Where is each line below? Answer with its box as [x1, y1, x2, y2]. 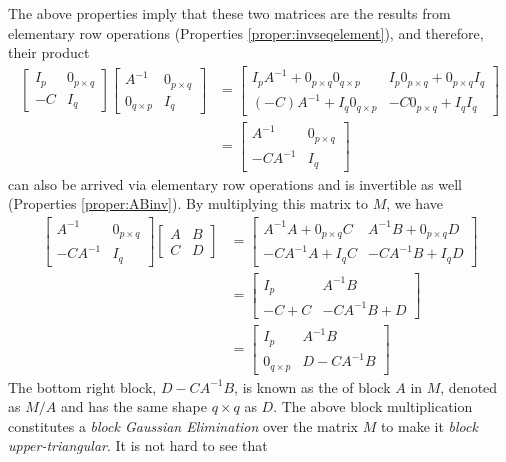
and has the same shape [60, 396, 207, 417]
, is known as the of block [234, 376, 391, 397]
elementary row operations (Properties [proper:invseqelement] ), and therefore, [8, 22, 484, 43]
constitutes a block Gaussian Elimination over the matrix [8, 415, 358, 436]
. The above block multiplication [273, 396, 473, 417]
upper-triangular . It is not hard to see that [8, 435, 268, 456]
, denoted [440, 376, 498, 397]
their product [8, 42, 90, 63]
